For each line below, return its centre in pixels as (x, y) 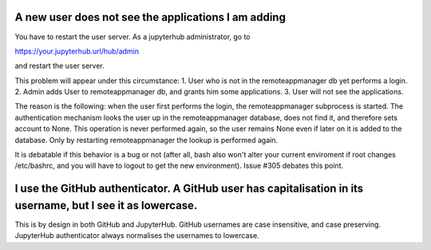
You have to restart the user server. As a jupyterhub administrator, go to (132, 37)
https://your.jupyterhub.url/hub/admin (77, 51)
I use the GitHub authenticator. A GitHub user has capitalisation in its (189, 189)
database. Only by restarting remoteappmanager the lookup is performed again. (146, 140)
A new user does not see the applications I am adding (150, 17)
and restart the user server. (59, 66)
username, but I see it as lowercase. (106, 205)
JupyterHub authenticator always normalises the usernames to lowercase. (137, 236)
